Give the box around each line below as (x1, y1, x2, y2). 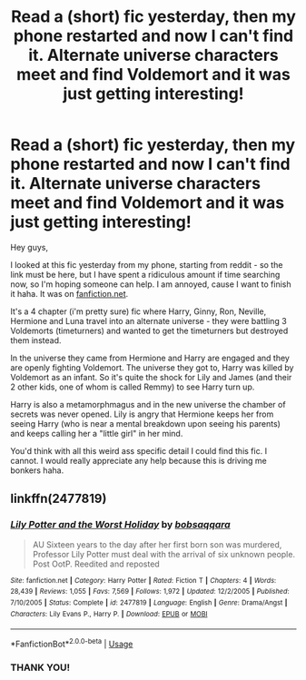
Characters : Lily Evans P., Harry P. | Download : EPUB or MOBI (10, 609, 208, 618)
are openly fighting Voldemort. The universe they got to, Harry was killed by (10, 361, 294, 373)
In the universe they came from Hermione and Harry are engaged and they (10, 352, 290, 363)
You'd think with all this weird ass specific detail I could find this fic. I (10, 445, 267, 456)
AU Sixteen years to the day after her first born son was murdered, (32, 538, 282, 550)
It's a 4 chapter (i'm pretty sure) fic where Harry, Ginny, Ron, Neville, (10, 306, 267, 317)
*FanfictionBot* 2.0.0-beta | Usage (10, 637, 133, 649)
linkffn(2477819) (10, 491, 107, 507)
